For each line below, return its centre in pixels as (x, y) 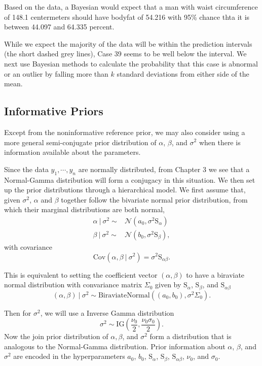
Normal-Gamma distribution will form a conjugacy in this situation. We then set (130, 179)
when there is (220, 142)
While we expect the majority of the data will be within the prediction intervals (128, 43)
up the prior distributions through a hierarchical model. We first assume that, (125, 190)
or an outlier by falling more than (56, 73)
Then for (18, 312)
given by (168, 285)
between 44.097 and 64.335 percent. (59, 27)
